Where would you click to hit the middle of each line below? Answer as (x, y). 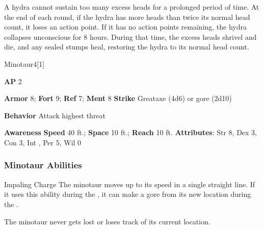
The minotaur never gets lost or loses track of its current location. (107, 221)
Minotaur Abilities (43, 165)
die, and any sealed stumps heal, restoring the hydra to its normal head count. (127, 47)
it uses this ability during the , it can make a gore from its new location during (128, 194)
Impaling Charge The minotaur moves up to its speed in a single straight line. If (130, 184)
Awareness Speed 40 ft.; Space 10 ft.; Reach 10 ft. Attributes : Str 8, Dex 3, (131, 132)
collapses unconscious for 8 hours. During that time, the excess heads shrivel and (130, 36)
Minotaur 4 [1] (24, 63)
